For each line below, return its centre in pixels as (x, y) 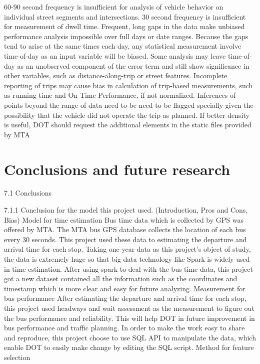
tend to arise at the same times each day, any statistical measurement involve (123, 46)
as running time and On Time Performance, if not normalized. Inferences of (120, 95)
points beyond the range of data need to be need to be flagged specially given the (129, 105)
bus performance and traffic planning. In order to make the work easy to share (124, 328)
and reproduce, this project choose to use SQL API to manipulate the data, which (130, 337)
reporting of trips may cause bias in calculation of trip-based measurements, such (128, 85)
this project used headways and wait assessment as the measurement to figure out (129, 308)
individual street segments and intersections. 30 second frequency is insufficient (125, 16)
